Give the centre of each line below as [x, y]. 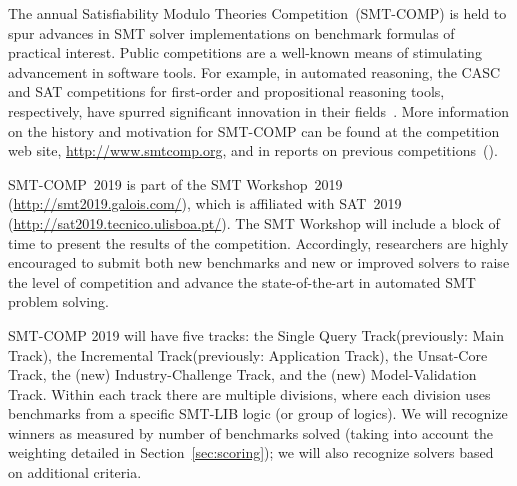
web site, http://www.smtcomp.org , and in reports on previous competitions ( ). [253, 150]
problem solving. [58, 301]
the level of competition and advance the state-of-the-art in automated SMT [242, 281]
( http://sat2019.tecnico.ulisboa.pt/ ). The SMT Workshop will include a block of [254, 222]
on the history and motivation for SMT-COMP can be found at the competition [254, 130]
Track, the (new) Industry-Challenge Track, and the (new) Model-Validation [242, 374]
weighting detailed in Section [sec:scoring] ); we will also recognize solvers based [251, 452]
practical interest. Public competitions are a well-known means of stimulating [245, 52]
